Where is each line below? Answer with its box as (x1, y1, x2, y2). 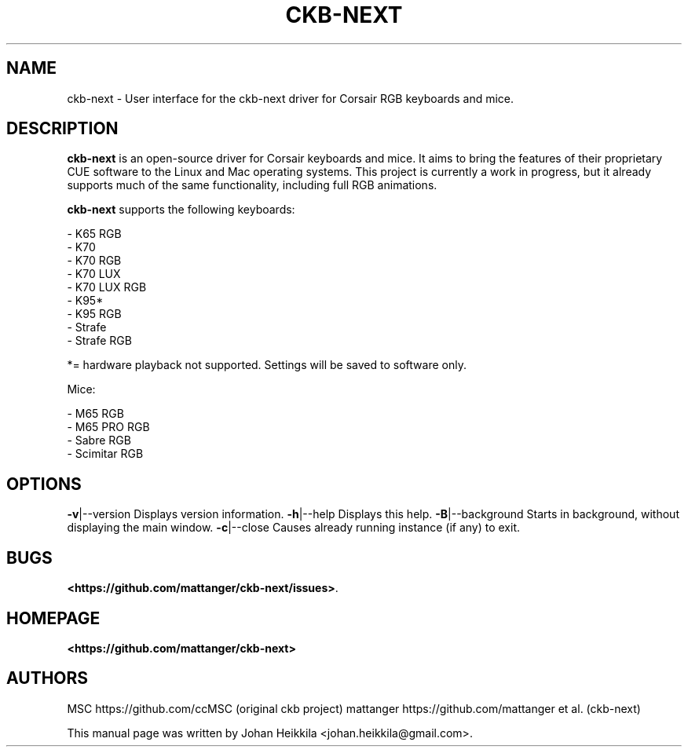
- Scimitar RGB (67, 447, 144, 461)
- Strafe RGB (67, 334, 132, 348)
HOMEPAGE (6, 608, 101, 628)
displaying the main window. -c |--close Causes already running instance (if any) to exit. (67, 521, 521, 535)
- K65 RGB (67, 227, 122, 241)
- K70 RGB (67, 254, 122, 268)
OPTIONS (6, 473, 82, 494)
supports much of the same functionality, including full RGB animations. (67, 178, 437, 192)
